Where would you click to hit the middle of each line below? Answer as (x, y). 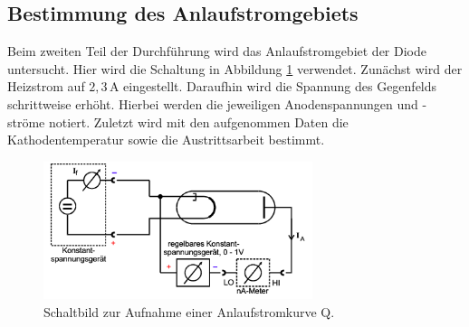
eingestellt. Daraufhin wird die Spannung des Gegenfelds (280, 86)
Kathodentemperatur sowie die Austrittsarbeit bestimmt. (166, 140)
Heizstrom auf (46, 86)
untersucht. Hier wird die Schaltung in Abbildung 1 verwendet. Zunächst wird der (235, 68)
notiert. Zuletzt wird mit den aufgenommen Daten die (198, 121)
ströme (26, 121)
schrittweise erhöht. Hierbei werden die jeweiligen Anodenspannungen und (213, 103)
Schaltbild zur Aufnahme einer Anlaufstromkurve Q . (189, 311)
